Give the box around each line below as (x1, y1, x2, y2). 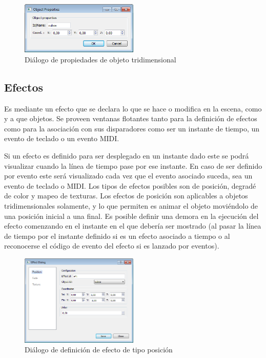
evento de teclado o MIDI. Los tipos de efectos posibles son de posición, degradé (4, 180, 256, 191)
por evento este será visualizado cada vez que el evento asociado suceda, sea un (4, 170, 253, 181)
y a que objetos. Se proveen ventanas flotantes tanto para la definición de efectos (4, 113, 257, 124)
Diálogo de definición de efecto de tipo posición (25, 344, 173, 355)
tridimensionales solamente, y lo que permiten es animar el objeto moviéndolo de (4, 200, 258, 211)
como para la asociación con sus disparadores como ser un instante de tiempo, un (4, 123, 260, 133)
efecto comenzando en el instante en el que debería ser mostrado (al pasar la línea (4, 220, 261, 231)
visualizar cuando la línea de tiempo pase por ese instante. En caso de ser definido (4, 160, 262, 171)
